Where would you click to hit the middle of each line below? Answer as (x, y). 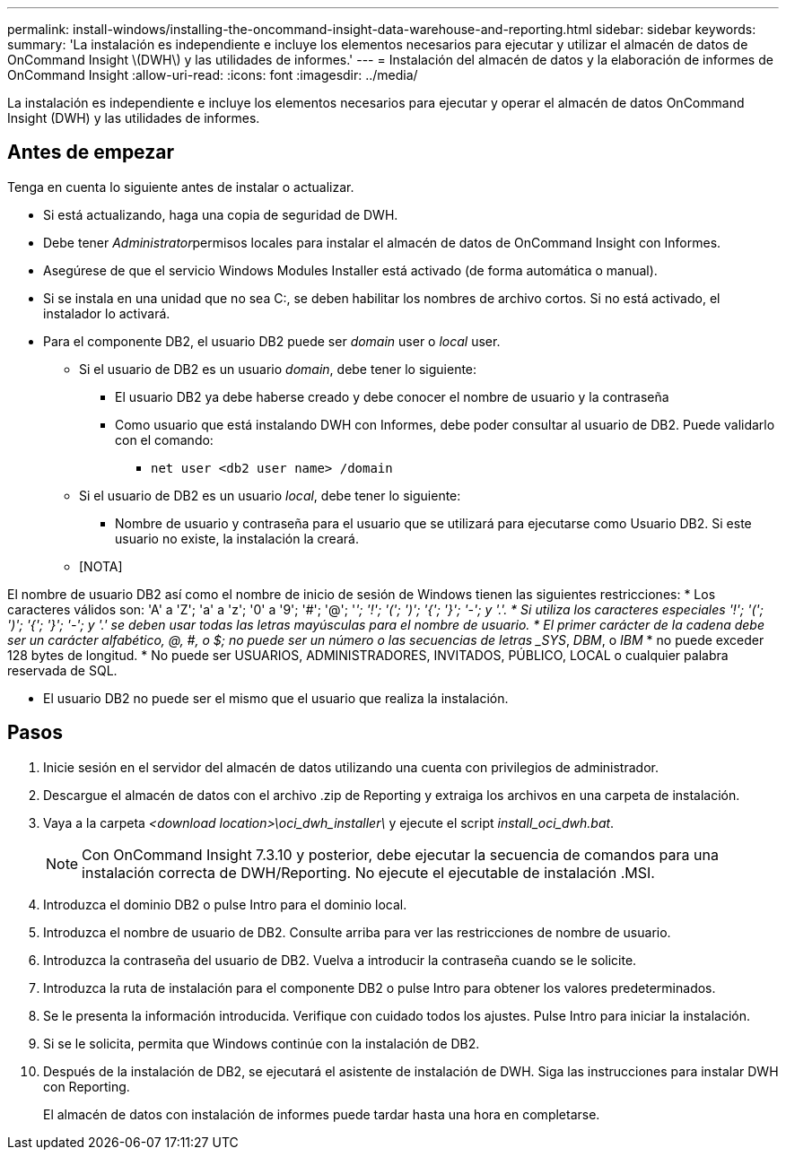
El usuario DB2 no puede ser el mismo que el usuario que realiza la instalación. (276, 698)
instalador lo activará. (107, 313)
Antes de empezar (91, 152)
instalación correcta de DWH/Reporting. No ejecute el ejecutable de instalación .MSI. (368, 872)
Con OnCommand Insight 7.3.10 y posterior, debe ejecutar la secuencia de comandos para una (400, 854)
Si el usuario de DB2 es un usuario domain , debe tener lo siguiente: (278, 369)
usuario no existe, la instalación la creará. (237, 538)
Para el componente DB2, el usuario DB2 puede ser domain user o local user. (272, 341)
